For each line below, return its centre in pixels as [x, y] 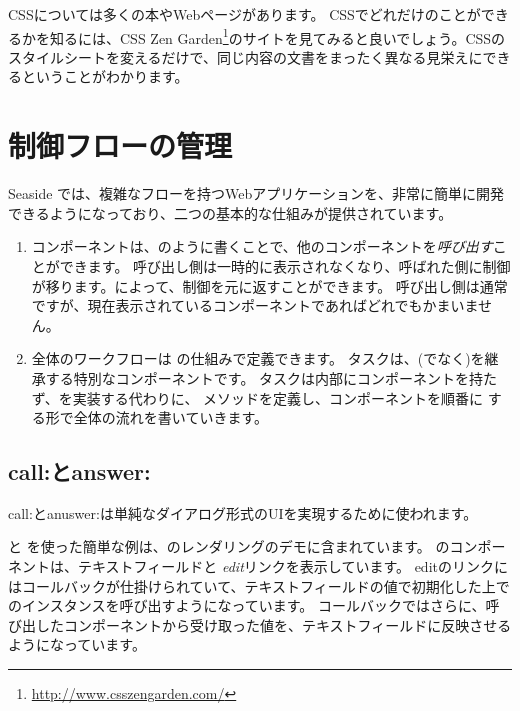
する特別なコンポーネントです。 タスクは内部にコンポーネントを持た [271, 377]
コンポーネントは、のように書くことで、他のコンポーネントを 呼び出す [262, 246]
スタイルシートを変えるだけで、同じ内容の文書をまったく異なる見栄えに [245, 56]
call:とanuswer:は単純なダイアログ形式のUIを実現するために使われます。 [243, 512]
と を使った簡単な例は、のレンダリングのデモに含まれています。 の [229, 546]
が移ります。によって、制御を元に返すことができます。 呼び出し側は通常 [269, 285]
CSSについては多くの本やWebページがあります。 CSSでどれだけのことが [244, 14]
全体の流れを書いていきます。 [170, 417]
